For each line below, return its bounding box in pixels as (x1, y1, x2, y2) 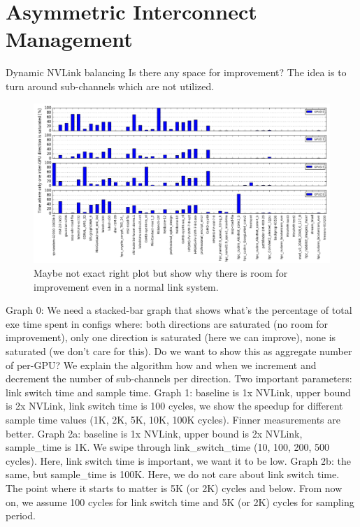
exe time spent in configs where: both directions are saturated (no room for (6, 316, 328, 331)
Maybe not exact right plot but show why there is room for (34, 266, 288, 280)
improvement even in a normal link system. (34, 279, 219, 294)
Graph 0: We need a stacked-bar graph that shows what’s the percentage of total (6, 303, 352, 317)
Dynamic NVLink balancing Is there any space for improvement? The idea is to (6, 65, 347, 80)
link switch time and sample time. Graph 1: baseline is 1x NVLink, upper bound (6, 384, 351, 399)
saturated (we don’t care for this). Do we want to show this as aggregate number (6, 344, 352, 359)
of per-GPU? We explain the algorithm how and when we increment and (6, 357, 317, 372)
